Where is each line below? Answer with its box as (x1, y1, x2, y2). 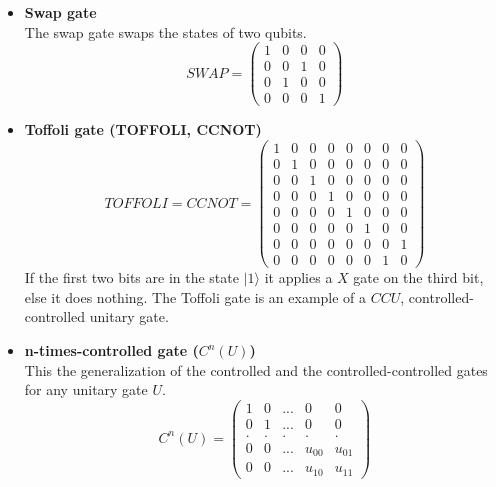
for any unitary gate (24, 379, 148, 400)
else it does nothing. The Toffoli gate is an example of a (24, 286, 367, 307)
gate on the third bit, (353, 267, 484, 288)
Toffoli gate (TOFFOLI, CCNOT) (24, 119, 262, 140)
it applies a (264, 267, 333, 288)
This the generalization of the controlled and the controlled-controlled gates (24, 359, 488, 380)
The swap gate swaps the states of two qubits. (24, 21, 307, 42)
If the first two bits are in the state (24, 267, 239, 288)
